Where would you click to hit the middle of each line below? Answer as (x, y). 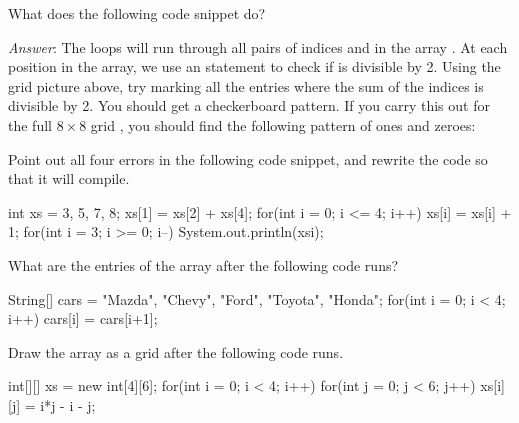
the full (30, 124)
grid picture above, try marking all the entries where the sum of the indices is (246, 85)
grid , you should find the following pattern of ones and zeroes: (283, 124)
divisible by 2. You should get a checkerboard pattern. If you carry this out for (249, 105)
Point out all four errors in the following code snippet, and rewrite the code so (248, 158)
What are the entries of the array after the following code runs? (203, 264)
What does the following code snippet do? (137, 13)
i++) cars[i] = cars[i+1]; (83, 318)
